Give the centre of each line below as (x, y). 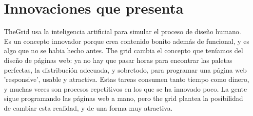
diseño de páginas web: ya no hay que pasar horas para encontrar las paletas (118, 60)
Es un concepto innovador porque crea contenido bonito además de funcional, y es (127, 41)
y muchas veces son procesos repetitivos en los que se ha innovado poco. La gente (126, 88)
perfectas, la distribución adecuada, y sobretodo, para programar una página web (125, 69)
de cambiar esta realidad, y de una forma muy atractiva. (88, 107)
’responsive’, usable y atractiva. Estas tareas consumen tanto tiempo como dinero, (126, 79)
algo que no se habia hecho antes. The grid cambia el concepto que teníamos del (124, 50)
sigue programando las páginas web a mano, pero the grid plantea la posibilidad (124, 98)
